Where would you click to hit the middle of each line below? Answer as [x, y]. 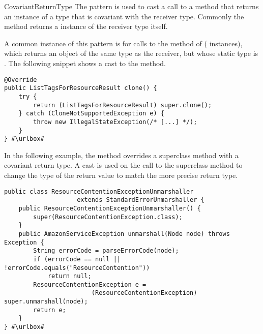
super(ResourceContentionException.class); [108, 217]
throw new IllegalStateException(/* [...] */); [115, 122]
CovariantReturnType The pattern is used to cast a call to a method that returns [131, 6]
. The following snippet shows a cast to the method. [85, 63]
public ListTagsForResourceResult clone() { [81, 88]
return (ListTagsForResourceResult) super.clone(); [123, 105]
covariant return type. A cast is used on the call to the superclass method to [123, 165]
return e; [50, 310]
